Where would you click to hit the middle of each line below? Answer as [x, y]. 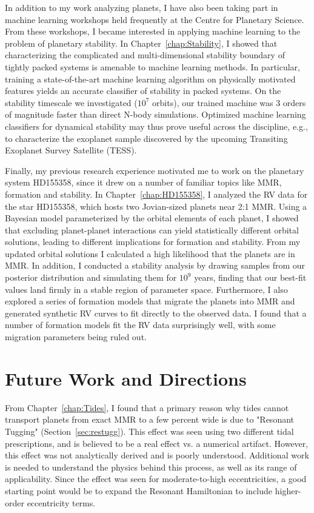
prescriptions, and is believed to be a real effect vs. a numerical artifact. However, [157, 443]
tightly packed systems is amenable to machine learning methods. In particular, [152, 66]
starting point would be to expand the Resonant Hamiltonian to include [139, 490]
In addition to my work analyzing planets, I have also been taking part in [142, 7]
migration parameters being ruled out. [76, 337]
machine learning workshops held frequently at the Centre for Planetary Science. [155, 19]
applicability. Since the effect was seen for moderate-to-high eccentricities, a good [156, 479]
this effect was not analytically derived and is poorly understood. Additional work [157, 455]
